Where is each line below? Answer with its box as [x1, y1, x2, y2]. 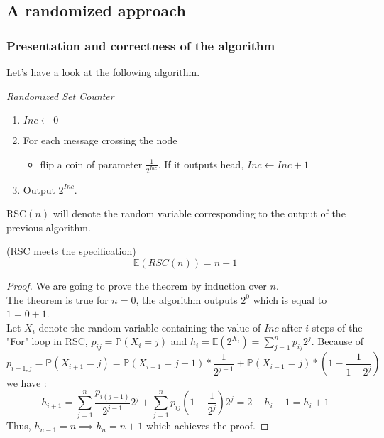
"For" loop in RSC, [6, 334, 88, 349]
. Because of [311, 334, 364, 349]
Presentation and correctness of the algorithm [6, 36, 275, 54]
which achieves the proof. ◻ [146, 418, 269, 433]
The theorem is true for [6, 292, 109, 307]
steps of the [312, 319, 363, 334]
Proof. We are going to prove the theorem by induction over [6, 278, 267, 293]
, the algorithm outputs [136, 292, 238, 307]
